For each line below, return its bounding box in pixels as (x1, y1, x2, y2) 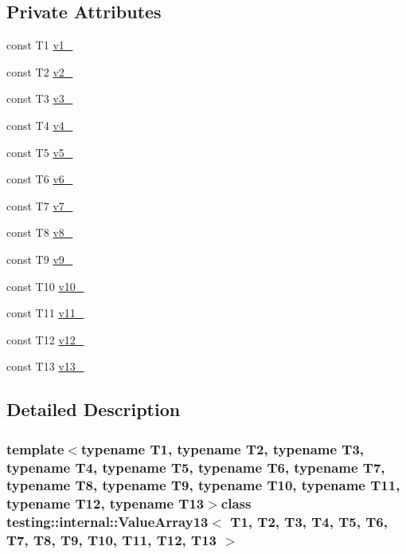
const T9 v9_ (6, 250, 73, 267)
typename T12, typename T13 (6, 493, 205, 513)
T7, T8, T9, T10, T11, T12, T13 (6, 530, 217, 550)
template (6, 438, 64, 458)
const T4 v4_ (6, 116, 73, 133)
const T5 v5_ (6, 143, 73, 160)
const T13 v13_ (6, 358, 84, 375)
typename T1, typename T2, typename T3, (80, 438, 365, 458)
